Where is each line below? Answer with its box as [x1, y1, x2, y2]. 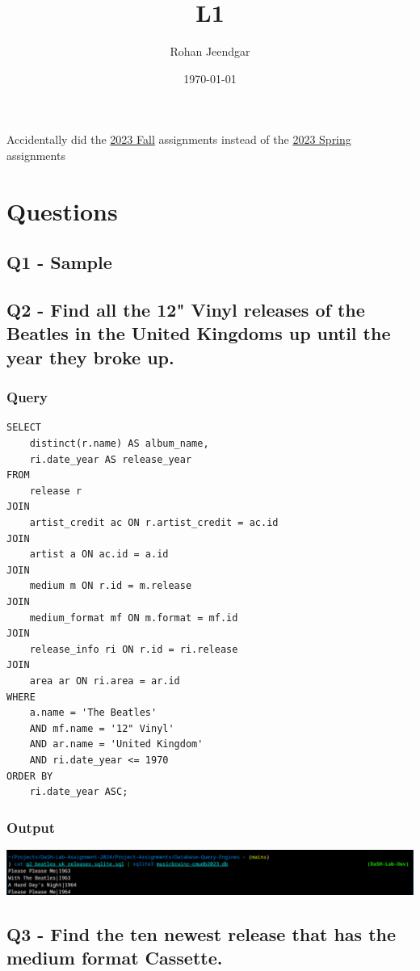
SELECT [6, 422, 41, 434]
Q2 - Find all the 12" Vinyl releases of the [6, 297, 365, 322]
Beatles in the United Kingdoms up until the [6, 321, 391, 346]
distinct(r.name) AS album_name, [29, 438, 209, 450]
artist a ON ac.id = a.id [29, 549, 169, 561]
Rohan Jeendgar [170, 43, 250, 60]
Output [6, 817, 56, 837]
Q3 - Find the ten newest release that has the [6, 922, 397, 946]
